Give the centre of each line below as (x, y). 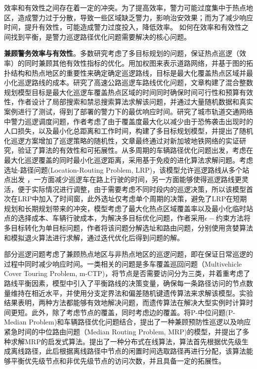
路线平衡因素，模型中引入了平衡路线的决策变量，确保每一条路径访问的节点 (125, 283)
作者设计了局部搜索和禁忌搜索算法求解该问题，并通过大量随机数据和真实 (135, 102)
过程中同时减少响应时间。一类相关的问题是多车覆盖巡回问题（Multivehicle (123, 263)
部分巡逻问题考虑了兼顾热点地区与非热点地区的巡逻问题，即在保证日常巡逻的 (128, 254)
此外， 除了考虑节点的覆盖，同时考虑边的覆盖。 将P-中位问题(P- (133, 312)
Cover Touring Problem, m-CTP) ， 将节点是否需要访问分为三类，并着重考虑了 (127, 273)
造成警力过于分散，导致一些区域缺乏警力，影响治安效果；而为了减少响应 (135, 17)
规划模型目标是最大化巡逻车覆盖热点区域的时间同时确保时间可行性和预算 (122, 92)
